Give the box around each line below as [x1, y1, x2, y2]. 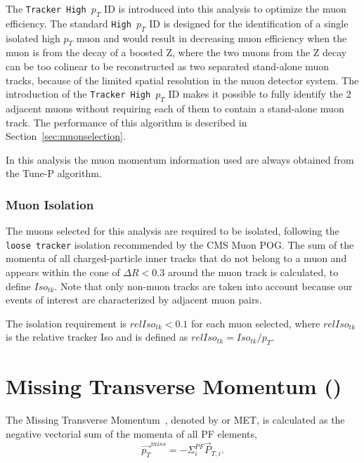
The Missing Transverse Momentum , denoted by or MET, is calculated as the [6, 412, 345, 427]
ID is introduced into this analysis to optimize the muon [104, 1, 346, 15]
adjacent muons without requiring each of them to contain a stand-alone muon [6, 100, 344, 115]
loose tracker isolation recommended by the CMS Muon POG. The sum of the [6, 237, 354, 252]
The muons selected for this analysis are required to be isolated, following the [6, 223, 339, 238]
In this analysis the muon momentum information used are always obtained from [6, 152, 354, 167]
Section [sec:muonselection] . [6, 129, 126, 143]
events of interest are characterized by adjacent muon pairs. [6, 292, 262, 307]
